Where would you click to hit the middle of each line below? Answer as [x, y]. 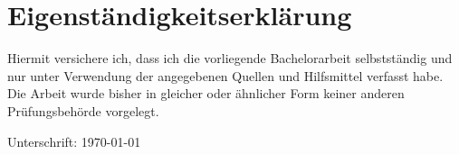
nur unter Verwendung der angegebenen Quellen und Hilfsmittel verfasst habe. [225, 75]
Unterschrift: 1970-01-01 [74, 141]
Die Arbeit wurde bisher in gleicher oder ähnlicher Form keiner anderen [206, 93]
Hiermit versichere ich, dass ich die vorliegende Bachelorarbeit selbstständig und [230, 58]
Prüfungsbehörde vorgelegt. [83, 110]
